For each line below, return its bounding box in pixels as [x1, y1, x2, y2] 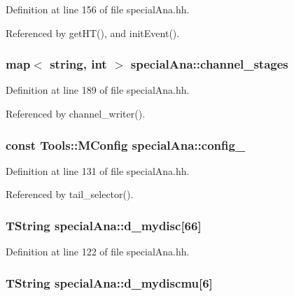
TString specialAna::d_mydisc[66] [6, 216, 202, 234]
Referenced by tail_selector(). [6, 187, 134, 202]
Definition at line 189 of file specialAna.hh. [6, 83, 190, 97]
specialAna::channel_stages [130, 55, 288, 73]
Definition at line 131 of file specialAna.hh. [6, 163, 190, 178]
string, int [50, 55, 107, 73]
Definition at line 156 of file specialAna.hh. [6, 2, 190, 16]
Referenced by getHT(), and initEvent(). [6, 25, 180, 40]
